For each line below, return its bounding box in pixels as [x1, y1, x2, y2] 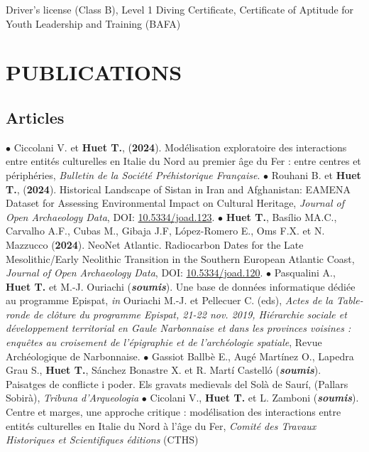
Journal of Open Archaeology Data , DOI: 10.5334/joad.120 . [6, 265, 263, 280]
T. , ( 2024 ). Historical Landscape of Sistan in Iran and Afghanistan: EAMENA [6, 181, 351, 196]
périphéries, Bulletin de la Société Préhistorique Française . [6, 167, 260, 182]
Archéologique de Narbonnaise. [6, 348, 141, 363]
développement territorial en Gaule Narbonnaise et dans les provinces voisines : [6, 321, 351, 335]
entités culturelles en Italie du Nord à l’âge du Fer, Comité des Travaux [6, 418, 316, 433]
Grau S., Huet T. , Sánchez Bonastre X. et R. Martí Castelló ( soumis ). [6, 362, 321, 377]
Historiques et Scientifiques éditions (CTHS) [6, 432, 199, 447]
